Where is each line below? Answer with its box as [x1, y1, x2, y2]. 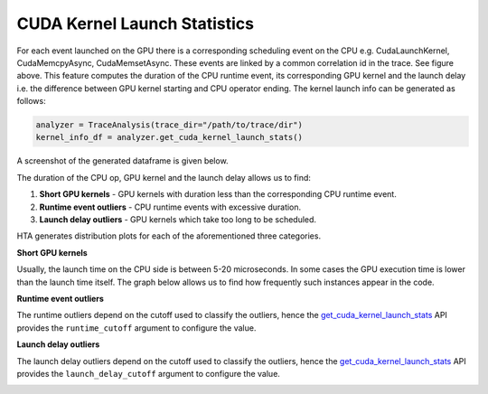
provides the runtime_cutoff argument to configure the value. [16, 322, 257, 333]
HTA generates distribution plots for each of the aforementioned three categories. [16, 230, 321, 241]
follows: [16, 96, 46, 107]
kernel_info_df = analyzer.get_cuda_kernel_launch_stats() [35, 132, 303, 143]
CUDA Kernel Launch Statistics [16, 14, 255, 33]
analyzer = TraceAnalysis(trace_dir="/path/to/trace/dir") [35, 120, 303, 130]
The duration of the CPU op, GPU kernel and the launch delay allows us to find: [16, 172, 312, 183]
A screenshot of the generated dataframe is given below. [16, 155, 230, 166]
